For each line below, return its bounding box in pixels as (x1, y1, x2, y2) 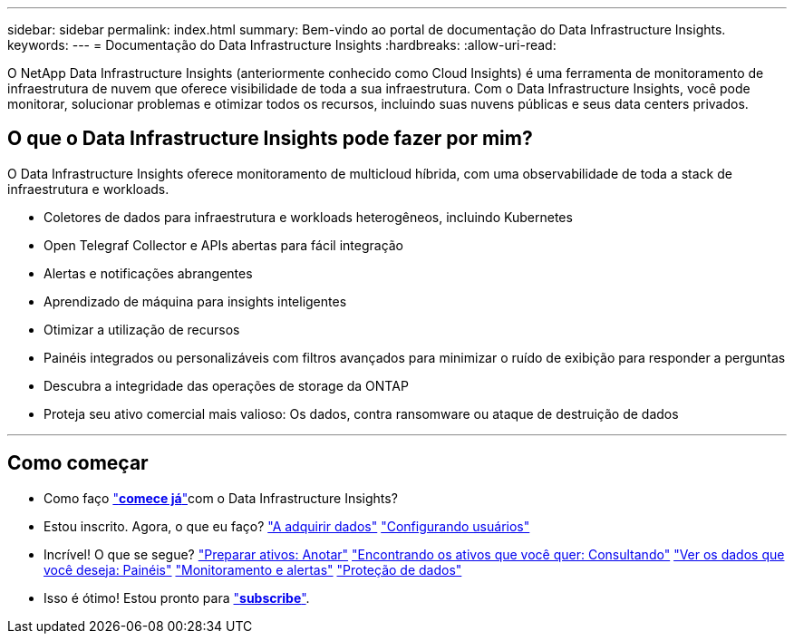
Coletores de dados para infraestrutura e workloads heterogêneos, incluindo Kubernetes (44, 209, 573, 225)
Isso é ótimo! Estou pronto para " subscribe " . (44, 589, 310, 606)
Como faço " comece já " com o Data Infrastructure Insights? (44, 490, 398, 506)
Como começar (7, 452, 149, 475)
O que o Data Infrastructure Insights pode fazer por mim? (7, 127, 533, 151)
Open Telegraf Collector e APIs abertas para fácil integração (44, 237, 404, 253)
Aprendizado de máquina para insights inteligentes (44, 293, 347, 309)
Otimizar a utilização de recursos (44, 321, 240, 337)
